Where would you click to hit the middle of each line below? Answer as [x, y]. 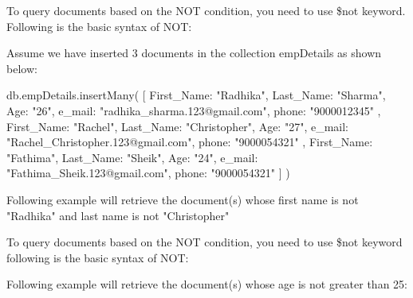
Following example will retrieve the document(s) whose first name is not [183, 199]
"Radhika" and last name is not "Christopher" [118, 215]
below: [22, 68]
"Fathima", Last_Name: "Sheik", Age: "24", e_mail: [132, 157]
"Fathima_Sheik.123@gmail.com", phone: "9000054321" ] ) [148, 173]
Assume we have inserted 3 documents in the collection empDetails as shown [194, 53]
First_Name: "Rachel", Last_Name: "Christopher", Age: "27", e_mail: [177, 126]
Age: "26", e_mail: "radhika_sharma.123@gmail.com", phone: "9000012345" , [194, 110]
